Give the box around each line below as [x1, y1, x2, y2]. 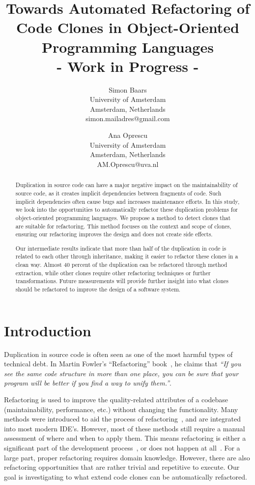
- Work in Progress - [57, 56, 199, 76]
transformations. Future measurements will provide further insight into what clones [15, 277, 228, 285]
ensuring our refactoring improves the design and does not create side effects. [15, 230, 213, 238]
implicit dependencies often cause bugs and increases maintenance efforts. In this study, [15, 197, 240, 205]
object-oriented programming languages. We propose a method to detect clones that [15, 213, 231, 222]
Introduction [4, 320, 91, 340]
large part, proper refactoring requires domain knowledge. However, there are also [4, 452, 250, 462]
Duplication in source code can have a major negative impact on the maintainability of [15, 181, 238, 189]
